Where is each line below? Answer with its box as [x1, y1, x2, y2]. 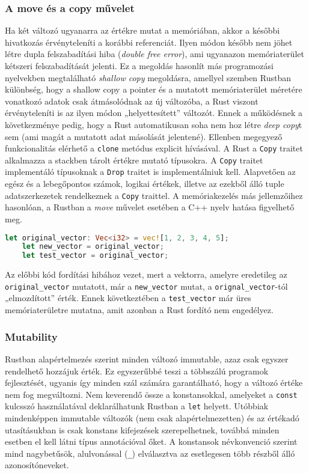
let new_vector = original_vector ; [22, 242, 164, 251]
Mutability [5, 329, 58, 344]
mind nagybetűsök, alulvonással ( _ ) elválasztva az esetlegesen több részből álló [5, 447, 295, 459]
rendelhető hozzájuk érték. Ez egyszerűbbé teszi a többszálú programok [5, 364, 269, 377]
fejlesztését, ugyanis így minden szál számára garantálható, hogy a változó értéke [5, 376, 303, 389]
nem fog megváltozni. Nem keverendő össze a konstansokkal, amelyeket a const [5, 388, 298, 400]
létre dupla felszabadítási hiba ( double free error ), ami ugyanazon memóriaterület [5, 47, 304, 60]
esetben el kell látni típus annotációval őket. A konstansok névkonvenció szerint [5, 435, 298, 448]
